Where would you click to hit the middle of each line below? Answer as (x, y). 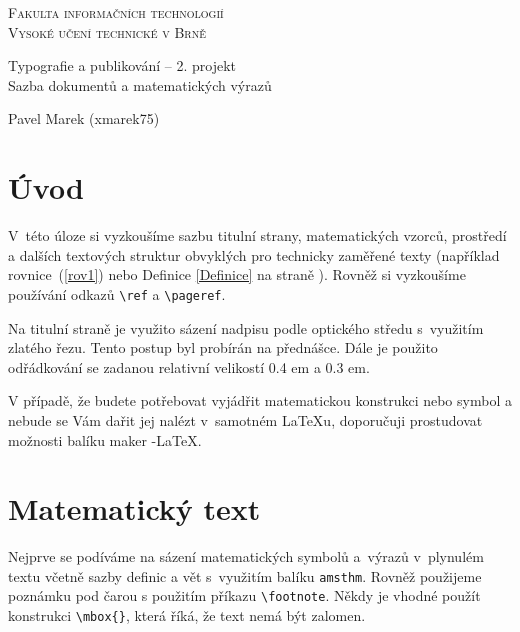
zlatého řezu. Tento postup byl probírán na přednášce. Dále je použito (223, 347)
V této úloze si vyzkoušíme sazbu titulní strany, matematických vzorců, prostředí (257, 235)
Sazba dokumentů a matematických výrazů (140, 84)
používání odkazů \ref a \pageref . (117, 293)
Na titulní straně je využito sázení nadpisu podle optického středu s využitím (246, 327)
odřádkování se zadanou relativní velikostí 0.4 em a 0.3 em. (189, 366)
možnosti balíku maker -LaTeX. (105, 439)
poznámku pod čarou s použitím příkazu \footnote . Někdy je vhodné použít (244, 595)
